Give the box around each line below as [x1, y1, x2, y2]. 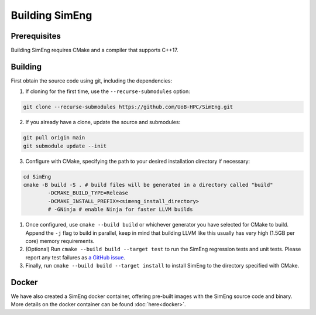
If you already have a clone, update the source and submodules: [25, 119, 181, 126]
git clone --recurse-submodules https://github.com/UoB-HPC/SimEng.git [23, 104, 233, 111]
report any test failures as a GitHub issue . [25, 254, 126, 261]
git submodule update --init [23, 142, 107, 149]
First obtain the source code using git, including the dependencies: [11, 77, 173, 84]
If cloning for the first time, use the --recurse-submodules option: [25, 88, 190, 95]
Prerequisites [11, 31, 61, 41]
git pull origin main [23, 135, 85, 141]
